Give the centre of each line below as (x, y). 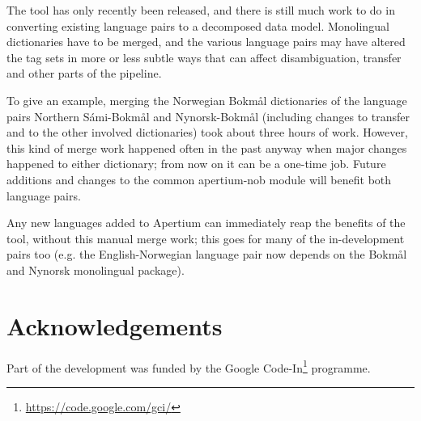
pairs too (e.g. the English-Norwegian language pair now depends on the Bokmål (207, 254)
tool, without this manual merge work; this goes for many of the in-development (206, 238)
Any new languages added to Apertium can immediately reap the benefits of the (206, 223)
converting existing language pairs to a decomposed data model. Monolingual (198, 25)
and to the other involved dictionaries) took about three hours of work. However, (207, 132)
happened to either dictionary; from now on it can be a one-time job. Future (196, 164)
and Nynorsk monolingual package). (96, 269)
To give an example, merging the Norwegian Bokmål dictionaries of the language (207, 100)
